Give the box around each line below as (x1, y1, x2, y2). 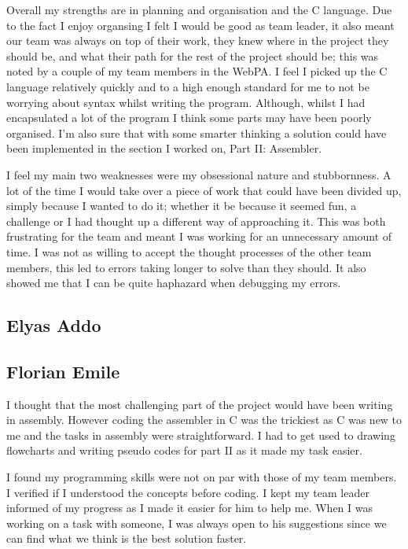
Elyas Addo (6, 313, 101, 337)
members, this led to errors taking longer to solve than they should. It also (6, 259, 366, 275)
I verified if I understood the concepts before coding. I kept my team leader (6, 484, 369, 500)
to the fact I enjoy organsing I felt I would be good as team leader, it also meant (6, 17, 395, 33)
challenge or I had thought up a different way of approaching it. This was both (6, 212, 386, 229)
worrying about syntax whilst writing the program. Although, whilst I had (6, 94, 366, 110)
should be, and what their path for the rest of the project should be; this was (6, 47, 379, 64)
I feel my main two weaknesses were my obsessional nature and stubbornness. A (6, 166, 391, 182)
